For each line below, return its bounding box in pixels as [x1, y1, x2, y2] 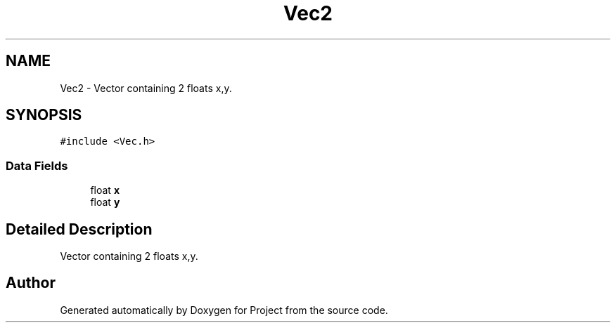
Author [6, 274, 56, 292]
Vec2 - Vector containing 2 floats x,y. [60, 81, 232, 94]
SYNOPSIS [6, 106, 82, 124]
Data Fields [6, 158, 68, 173]
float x [90, 184, 120, 197]
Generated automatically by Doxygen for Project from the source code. [60, 303, 388, 316]
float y [90, 196, 120, 209]
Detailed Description [6, 220, 153, 238]
